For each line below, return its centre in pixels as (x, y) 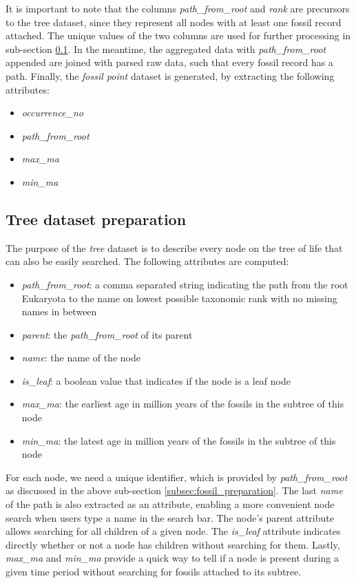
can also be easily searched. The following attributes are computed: (147, 261)
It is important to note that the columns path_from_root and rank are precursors (178, 8)
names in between (59, 311)
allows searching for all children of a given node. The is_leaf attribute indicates (173, 531)
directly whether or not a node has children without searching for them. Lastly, (173, 544)
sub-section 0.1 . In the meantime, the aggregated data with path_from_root (166, 49)
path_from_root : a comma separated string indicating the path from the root (185, 284)
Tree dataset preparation (96, 219)
